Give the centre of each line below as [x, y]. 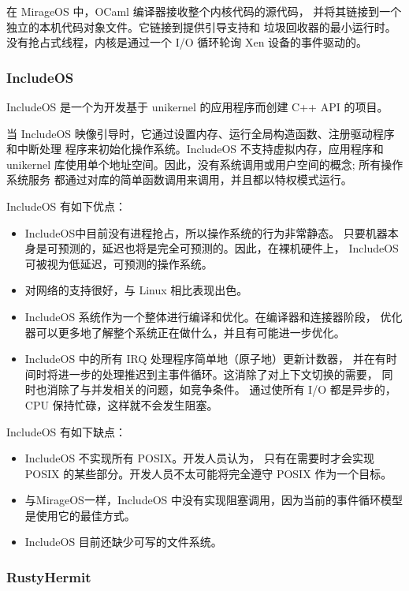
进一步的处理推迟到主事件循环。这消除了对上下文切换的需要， [218, 374]
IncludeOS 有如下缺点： [67, 431]
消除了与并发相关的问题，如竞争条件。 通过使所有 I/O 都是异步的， [221, 389]
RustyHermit [49, 576]
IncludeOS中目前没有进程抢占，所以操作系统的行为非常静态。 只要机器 [206, 232]
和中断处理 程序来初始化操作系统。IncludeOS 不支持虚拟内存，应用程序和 [195, 149]
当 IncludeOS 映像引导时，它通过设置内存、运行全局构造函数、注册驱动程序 [201, 133]
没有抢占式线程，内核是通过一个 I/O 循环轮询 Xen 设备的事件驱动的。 [187, 42]
